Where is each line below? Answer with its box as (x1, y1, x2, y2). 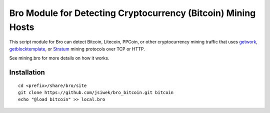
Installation (9, 68, 45, 76)
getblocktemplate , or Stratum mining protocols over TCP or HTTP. (9, 45, 145, 52)
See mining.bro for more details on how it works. (9, 55, 109, 61)
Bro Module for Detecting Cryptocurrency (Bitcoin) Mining (9, 7, 256, 18)
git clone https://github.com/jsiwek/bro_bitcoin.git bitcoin (18, 89, 174, 95)
